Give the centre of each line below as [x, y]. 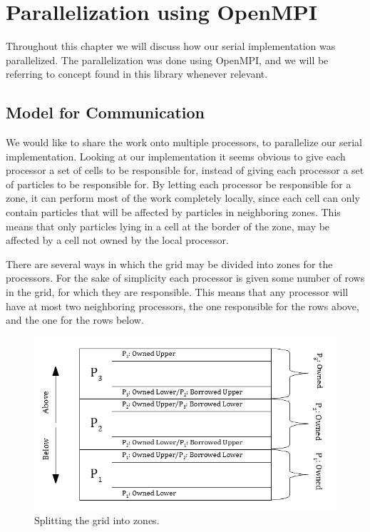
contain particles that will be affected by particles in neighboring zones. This [173, 212]
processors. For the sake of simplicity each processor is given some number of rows [185, 278]
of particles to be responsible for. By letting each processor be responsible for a [179, 184]
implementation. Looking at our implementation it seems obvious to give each [176, 156]
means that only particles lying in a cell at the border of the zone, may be [168, 226]
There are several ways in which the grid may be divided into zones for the [169, 264]
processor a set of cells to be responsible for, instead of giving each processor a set [185, 170]
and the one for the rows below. [75, 320]
